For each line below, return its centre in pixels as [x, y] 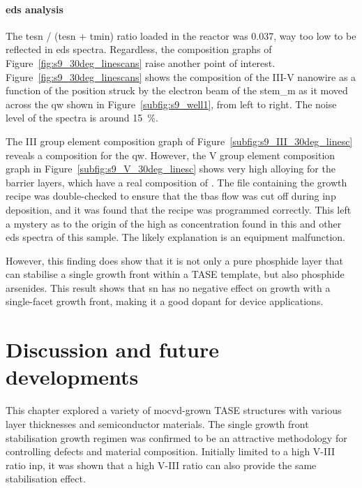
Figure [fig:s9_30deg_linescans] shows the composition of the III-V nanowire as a [181, 76]
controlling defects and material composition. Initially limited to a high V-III [170, 451]
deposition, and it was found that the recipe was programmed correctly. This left [179, 209]
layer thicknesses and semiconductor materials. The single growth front [157, 423]
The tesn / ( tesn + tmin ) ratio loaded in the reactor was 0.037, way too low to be [181, 35]
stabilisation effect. [46, 479]
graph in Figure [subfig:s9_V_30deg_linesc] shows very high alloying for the [171, 169]
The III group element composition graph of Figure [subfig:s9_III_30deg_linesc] [179, 141]
